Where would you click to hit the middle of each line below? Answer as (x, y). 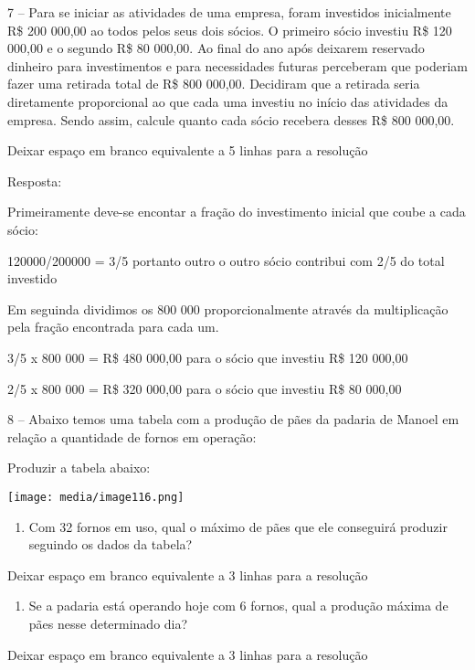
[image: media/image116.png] (96, 497)
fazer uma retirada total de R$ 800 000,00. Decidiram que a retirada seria (214, 84)
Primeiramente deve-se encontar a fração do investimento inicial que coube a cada (237, 212)
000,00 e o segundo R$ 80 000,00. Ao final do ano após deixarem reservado (216, 48)
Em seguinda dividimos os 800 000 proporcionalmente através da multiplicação (228, 308)
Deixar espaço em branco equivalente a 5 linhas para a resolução (188, 150)
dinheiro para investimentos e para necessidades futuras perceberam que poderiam (237, 65)
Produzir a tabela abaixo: (79, 468)
